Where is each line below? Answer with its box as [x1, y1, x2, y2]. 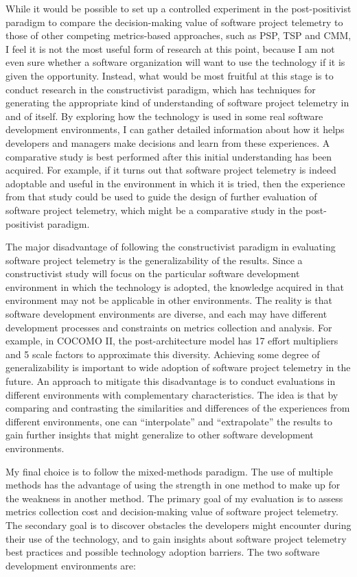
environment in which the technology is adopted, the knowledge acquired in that [5, 279, 344, 294]
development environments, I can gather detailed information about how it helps [5, 122, 345, 137]
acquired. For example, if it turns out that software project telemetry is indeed [5, 163, 336, 177]
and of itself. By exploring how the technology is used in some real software [5, 108, 323, 123]
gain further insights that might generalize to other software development [5, 427, 314, 442]
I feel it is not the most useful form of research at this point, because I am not [5, 41, 335, 56]
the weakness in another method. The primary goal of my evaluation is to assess [5, 491, 343, 505]
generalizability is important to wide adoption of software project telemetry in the [5, 360, 351, 375]
